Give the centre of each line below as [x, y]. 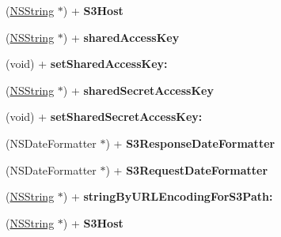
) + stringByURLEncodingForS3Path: [168, 196]
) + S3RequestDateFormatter [187, 169]
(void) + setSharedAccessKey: [87, 64]
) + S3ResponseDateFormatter [190, 143]
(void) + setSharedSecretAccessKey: [104, 117]
